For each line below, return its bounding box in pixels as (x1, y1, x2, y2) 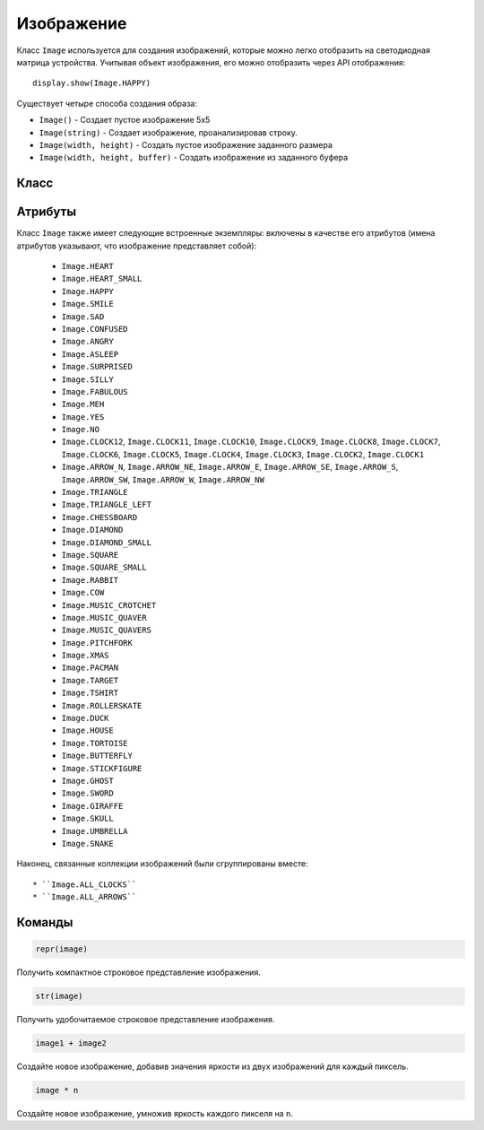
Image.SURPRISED (61, 361, 134, 372)
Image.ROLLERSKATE (61, 700, 143, 710)
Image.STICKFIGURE (61, 763, 143, 773)
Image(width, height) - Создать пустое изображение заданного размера (39, 139, 333, 150)
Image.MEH (61, 399, 105, 410)
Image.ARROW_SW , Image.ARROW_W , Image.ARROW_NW (61, 474, 264, 484)
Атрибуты (16, 204, 76, 220)
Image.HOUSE (61, 726, 114, 735)
